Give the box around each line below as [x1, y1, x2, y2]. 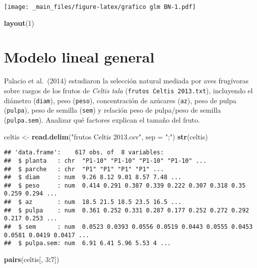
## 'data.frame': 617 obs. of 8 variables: [4, 149, 164, 156]
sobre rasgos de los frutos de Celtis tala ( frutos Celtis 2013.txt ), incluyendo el [4, 85, 253, 95]
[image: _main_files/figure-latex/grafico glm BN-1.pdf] [4, 3, 196, 10]
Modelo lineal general [4, 47, 155, 67]
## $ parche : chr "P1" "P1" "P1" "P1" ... [4, 165, 164, 173]
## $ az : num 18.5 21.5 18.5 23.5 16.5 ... [4, 199, 182, 206]
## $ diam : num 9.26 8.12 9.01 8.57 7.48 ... [4, 174, 182, 181]
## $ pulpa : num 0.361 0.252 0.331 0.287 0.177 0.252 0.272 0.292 [4, 206, 249, 214]
